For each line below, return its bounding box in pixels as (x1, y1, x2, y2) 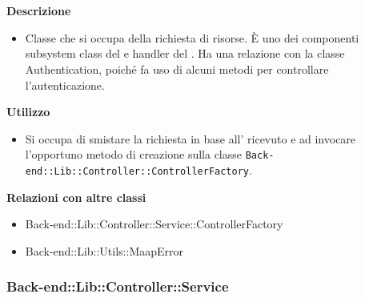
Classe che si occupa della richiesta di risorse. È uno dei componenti (25, 29, 359, 46)
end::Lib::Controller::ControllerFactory (25, 166, 249, 177)
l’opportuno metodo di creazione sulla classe (25, 146, 242, 163)
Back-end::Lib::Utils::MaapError (25, 242, 184, 259)
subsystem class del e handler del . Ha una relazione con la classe (25, 45, 345, 62)
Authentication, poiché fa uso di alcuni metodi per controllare (25, 60, 329, 77)
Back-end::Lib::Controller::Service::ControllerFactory (25, 215, 283, 232)
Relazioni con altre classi (6, 188, 146, 205)
